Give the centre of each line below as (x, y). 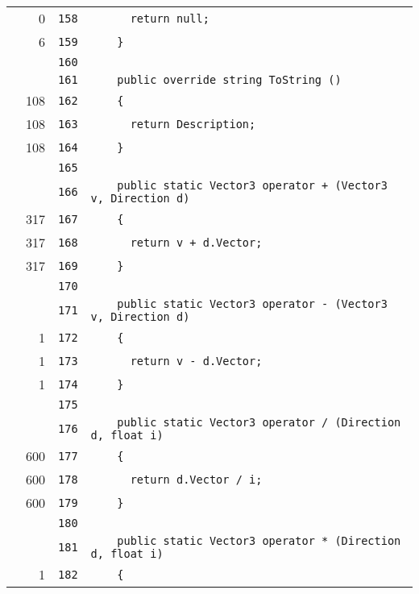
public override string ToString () (229, 80)
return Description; (193, 124)
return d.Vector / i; (196, 479)
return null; (170, 18)
